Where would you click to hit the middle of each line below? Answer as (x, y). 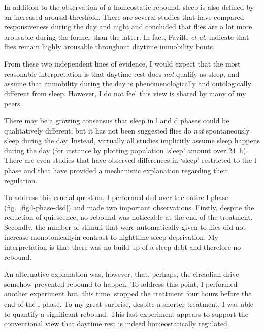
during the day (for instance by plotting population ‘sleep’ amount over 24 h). (126, 150)
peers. (13, 103)
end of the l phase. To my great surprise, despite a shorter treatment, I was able (129, 304)
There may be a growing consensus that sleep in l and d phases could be (117, 120)
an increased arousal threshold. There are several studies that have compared (124, 16)
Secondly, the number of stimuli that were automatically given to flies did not (125, 227)
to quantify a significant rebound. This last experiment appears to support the (126, 313)
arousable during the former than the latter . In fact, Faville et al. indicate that (127, 36)
